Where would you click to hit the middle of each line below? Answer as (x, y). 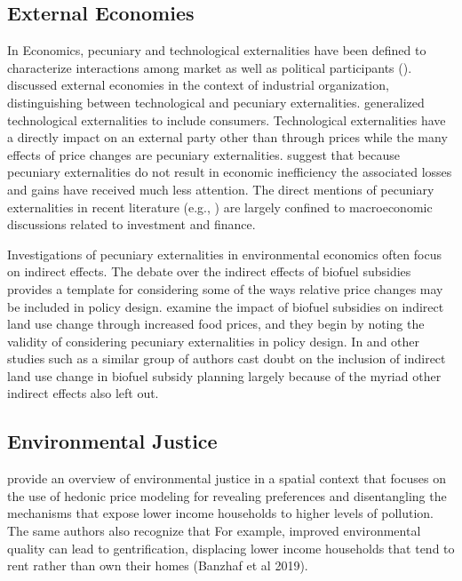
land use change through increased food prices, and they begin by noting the (216, 324)
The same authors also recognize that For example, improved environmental (214, 531)
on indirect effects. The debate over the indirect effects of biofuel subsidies (209, 271)
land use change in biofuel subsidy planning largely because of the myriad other (224, 375)
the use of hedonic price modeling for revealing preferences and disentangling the (227, 495)
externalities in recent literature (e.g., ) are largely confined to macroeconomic (220, 207)
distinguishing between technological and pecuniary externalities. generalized (216, 102)
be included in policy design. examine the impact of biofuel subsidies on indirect (226, 306)
